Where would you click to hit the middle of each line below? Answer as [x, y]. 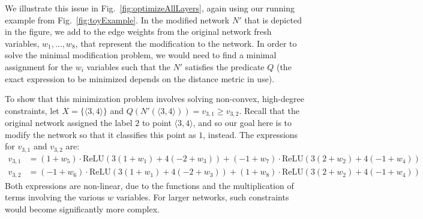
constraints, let [32, 110]
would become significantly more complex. [82, 209]
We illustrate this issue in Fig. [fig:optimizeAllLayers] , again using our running [150, 8]
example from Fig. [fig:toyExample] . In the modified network [117, 19]
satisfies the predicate [225, 66]
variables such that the [128, 66]
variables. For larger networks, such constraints [202, 197]
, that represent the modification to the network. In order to [186, 43]
